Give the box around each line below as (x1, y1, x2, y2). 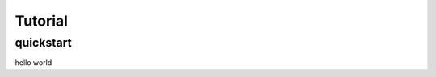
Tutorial (15, 12, 69, 30)
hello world (15, 58, 52, 67)
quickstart (15, 35, 72, 50)
